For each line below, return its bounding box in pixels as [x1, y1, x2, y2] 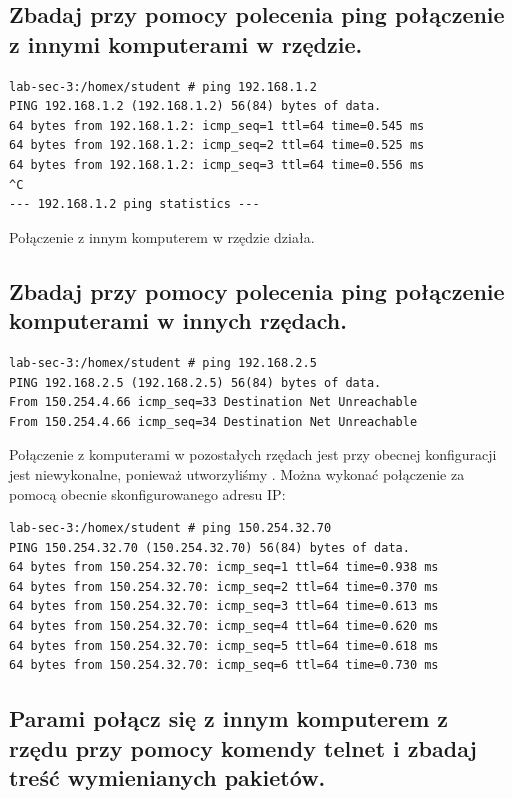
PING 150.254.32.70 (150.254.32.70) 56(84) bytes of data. [9, 540, 410, 555]
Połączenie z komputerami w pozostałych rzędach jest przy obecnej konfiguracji [9, 444, 497, 465]
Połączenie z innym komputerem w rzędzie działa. [9, 226, 315, 247]
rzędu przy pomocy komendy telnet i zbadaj [9, 732, 477, 763]
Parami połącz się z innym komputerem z [9, 703, 449, 734]
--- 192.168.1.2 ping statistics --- [9, 197, 260, 212]
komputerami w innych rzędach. [9, 305, 347, 336]
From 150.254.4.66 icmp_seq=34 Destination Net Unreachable [9, 414, 418, 429]
